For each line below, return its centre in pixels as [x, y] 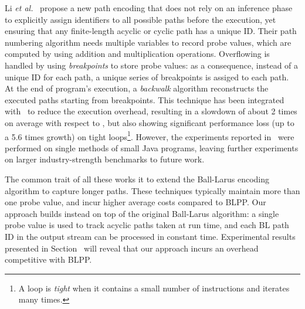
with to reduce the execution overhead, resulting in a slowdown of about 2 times [151, 111]
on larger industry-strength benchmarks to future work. [105, 159]
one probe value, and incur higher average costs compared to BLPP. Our [135, 202]
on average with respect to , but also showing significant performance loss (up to [150, 122]
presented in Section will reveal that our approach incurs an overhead [132, 248]
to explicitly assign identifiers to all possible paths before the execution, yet [140, 19]
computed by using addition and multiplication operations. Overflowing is [137, 54]
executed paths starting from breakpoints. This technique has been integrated [145, 99]
